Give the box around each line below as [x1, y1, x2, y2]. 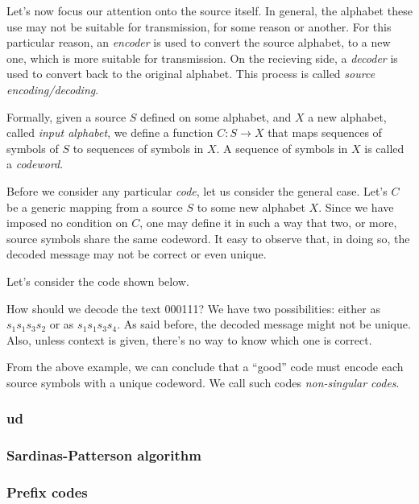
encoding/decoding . [6, 81, 99, 97]
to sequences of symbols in [73, 139, 204, 156]
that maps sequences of [268, 124, 382, 141]
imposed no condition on [6, 214, 128, 231]
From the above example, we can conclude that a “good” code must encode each [6, 358, 404, 375]
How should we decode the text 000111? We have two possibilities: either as [6, 300, 380, 316]
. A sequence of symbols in [216, 139, 348, 156]
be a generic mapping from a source [6, 198, 183, 215]
